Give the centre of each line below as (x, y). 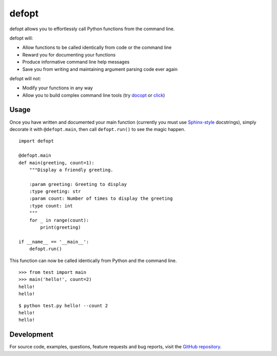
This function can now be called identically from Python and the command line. (93, 260)
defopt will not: (25, 78)
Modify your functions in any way (58, 88)
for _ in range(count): (59, 220)
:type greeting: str (55, 192)
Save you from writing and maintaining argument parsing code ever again (100, 69)
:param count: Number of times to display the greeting (101, 199)
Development (32, 335)
